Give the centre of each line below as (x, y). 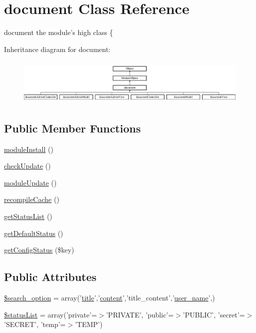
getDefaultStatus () (34, 233)
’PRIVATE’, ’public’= (140, 314)
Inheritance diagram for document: (57, 49)
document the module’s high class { (59, 32)
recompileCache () (32, 199)
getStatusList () (28, 216)
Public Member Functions (72, 128)
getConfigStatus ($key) (39, 250)
